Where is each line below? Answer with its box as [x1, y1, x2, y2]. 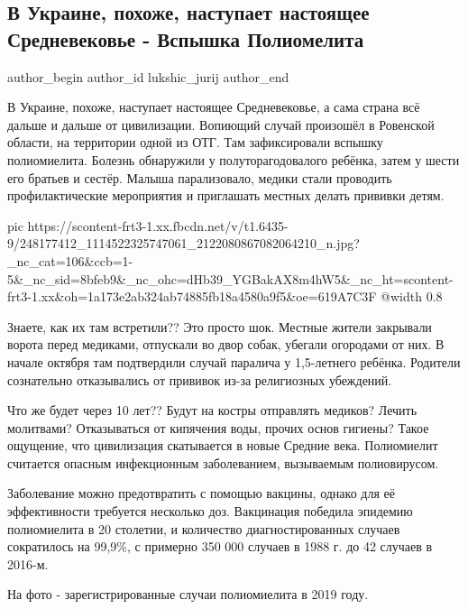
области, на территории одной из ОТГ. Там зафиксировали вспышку [7, 133, 383, 152]
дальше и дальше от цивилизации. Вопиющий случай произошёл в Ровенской [7, 115, 435, 134]
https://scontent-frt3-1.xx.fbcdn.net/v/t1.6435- [27, 216, 289, 235]
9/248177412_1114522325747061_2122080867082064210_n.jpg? [7, 234, 360, 253]
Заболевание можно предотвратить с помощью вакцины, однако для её [7, 484, 395, 503]
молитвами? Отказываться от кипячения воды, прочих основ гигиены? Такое [7, 418, 429, 437]
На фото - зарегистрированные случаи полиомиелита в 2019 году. [7, 585, 369, 604]
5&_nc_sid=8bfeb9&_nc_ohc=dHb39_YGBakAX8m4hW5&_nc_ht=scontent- [7, 269, 454, 288]
